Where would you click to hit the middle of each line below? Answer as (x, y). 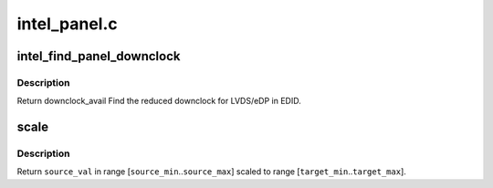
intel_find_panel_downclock (99, 56)
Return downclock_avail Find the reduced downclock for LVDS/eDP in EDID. (159, 101)
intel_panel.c (67, 24)
